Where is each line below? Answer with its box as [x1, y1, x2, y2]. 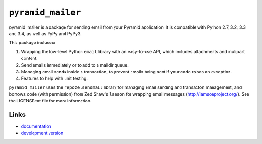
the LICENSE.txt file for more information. [9, 98, 92, 104]
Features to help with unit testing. [21, 75, 88, 82]
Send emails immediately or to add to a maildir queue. [21, 62, 129, 68]
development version [21, 130, 64, 136]
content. [21, 56, 38, 61]
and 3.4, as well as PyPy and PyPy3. [9, 30, 82, 36]
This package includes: [9, 40, 56, 45]
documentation [21, 123, 52, 129]
